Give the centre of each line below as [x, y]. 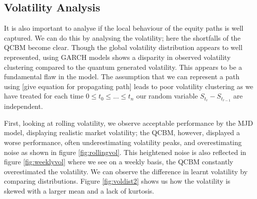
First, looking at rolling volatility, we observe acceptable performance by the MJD [129, 123]
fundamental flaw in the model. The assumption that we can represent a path [122, 76]
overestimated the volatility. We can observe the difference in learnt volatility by [126, 171]
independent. [24, 106]
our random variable [167, 96]
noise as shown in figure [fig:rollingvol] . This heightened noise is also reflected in [125, 152]
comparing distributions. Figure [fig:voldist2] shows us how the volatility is [117, 181]
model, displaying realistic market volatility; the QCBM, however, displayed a [122, 132]
